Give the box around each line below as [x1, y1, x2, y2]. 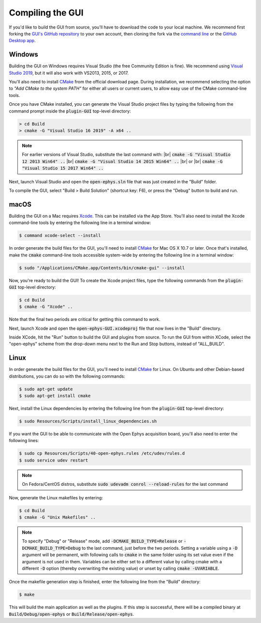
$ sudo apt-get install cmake [19, 393, 91, 399]
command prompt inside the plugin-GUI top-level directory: [9, 108, 131, 114]
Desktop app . [9, 38, 36, 44]
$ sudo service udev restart [19, 457, 88, 463]
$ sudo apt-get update [19, 386, 73, 392]
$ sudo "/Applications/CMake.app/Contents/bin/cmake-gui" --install [19, 265, 185, 271]
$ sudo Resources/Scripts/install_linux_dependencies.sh [19, 418, 157, 424]
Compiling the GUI [9, 7, 84, 18]
